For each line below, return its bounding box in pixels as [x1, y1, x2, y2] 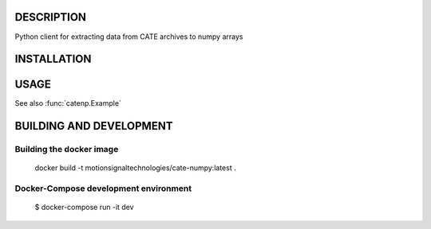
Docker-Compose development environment [14, 183, 192, 194]
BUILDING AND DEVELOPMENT [14, 119, 173, 133]
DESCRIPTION [14, 10, 87, 24]
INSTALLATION [14, 52, 92, 66]
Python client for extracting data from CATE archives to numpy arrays [14, 32, 243, 41]
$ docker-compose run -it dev [34, 203, 135, 212]
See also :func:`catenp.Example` [14, 99, 121, 108]
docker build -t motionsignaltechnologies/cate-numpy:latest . [34, 163, 236, 173]
